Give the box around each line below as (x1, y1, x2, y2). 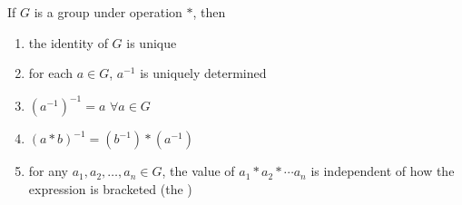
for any (28, 161, 69, 181)
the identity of (28, 33, 108, 52)
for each (28, 63, 74, 83)
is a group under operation (34, 3, 182, 21)
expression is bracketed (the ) (28, 179, 192, 198)
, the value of (162, 161, 235, 181)
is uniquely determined (140, 63, 267, 83)
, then (192, 3, 226, 21)
